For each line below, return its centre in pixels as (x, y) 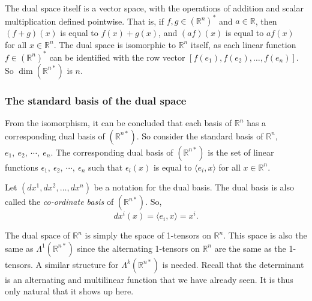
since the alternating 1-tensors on (138, 248)
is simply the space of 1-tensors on (148, 235)
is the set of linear (241, 152)
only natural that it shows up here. (69, 291)
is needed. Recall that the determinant (233, 264)
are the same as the (250, 248)
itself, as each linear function (243, 44)
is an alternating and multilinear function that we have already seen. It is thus (149, 279)
